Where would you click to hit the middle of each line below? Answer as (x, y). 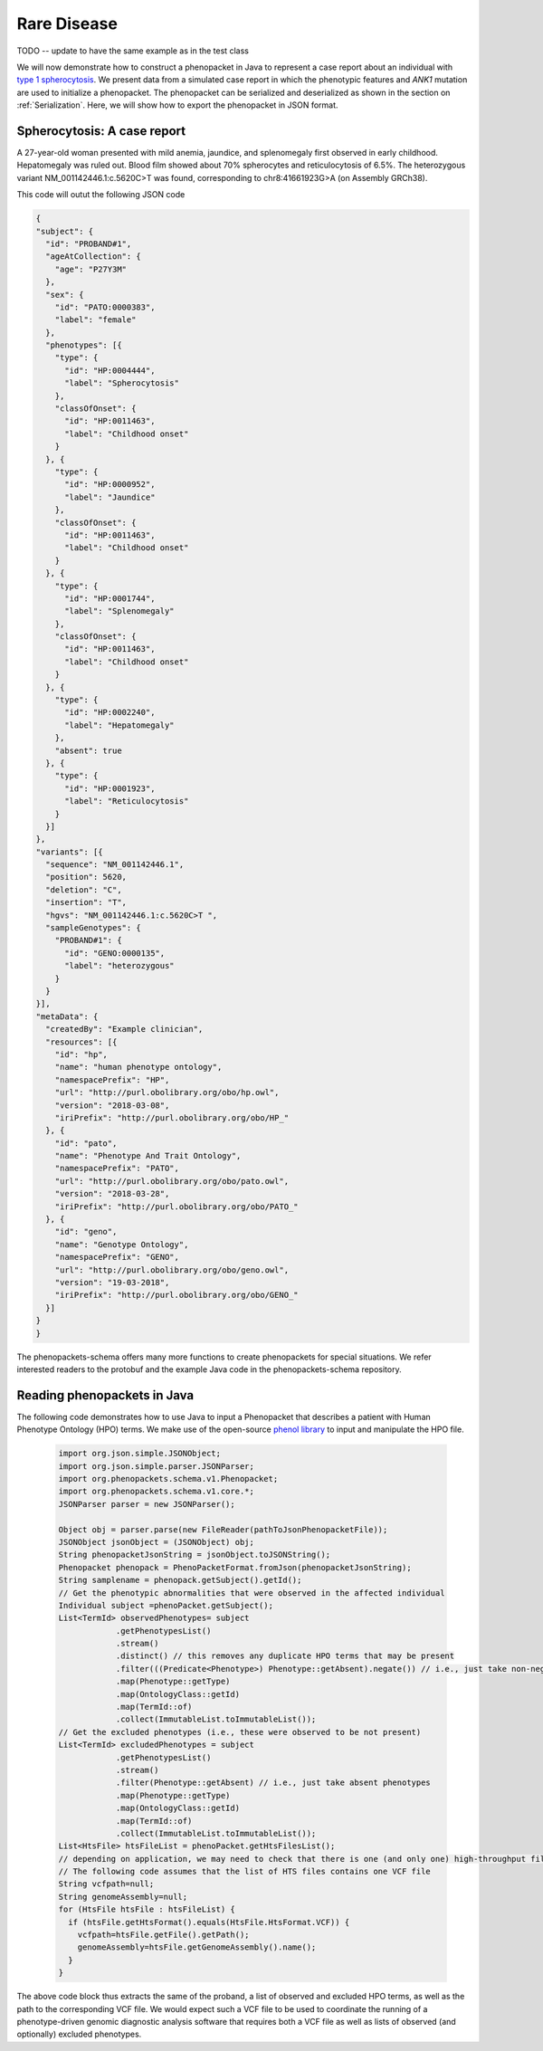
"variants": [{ (69, 852)
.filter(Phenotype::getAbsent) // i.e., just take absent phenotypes (273, 1783)
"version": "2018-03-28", (112, 1194)
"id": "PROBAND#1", (89, 243)
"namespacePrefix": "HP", (112, 1080)
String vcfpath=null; (106, 1884)
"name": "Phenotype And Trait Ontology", (148, 1156)
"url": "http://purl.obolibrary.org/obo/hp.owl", (167, 1092)
